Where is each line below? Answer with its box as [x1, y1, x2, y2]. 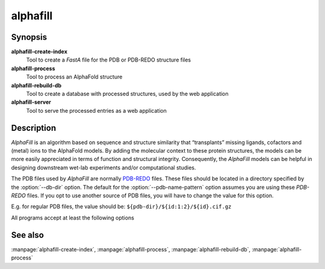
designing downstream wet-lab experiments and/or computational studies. [11, 163, 196, 171]
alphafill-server [11, 98, 51, 106]
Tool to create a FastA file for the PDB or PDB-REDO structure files [26, 56, 191, 63]
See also [11, 230, 45, 240]
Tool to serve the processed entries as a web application [26, 107, 167, 114]
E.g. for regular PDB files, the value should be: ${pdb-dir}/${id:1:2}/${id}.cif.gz [11, 203, 232, 210]
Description [11, 122, 57, 133]
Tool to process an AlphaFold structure [26, 73, 123, 81]
